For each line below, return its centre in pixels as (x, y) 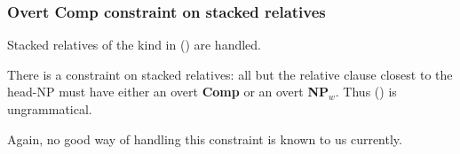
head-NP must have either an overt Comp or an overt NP (168, 92)
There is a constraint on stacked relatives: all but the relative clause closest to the (230, 74)
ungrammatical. (50, 109)
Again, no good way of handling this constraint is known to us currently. (205, 139)
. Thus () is (366, 92)
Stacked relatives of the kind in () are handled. (135, 45)
